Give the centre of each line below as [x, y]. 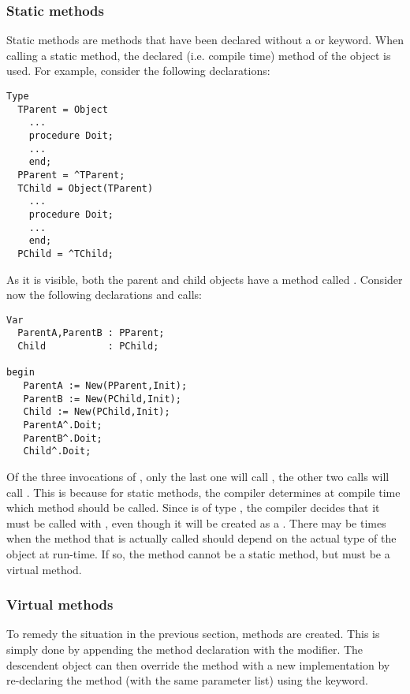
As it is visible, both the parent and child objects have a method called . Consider [205, 279]
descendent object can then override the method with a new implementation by [198, 664]
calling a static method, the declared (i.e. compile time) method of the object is [199, 55]
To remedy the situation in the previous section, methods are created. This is [193, 634]
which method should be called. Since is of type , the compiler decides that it [193, 507]
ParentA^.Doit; [63, 425]
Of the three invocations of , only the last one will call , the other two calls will [198, 476]
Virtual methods [60, 604]
